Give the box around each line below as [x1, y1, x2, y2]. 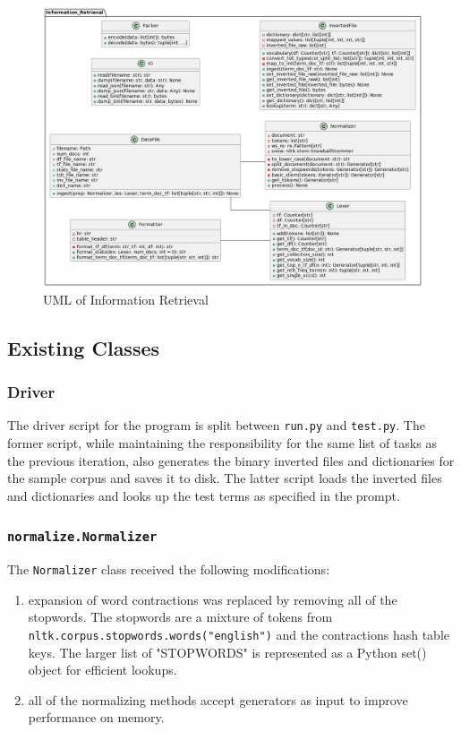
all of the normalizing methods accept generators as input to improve [28, 690, 408, 709]
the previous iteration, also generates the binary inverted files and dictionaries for [7, 451, 455, 469]
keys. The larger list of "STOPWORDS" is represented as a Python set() [28, 642, 427, 661]
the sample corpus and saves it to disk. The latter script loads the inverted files [7, 469, 442, 487]
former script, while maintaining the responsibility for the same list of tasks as [7, 434, 437, 452]
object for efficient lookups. [28, 660, 177, 679]
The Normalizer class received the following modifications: [7, 560, 330, 579]
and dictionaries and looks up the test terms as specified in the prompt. [7, 486, 400, 504]
